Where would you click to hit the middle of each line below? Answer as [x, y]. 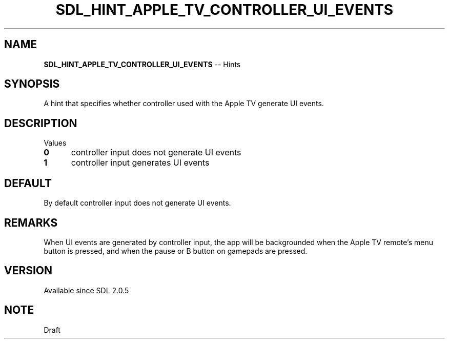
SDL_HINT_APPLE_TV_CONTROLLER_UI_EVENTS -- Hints [142, 64]
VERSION [28, 271]
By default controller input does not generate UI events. [137, 203]
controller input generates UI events [140, 163]
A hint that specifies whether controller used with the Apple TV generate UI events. [184, 104]
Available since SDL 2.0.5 [86, 290]
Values [55, 143]
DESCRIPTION [41, 123]
